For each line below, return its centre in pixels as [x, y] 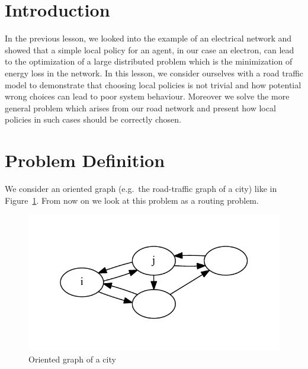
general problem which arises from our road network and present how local [140, 108]
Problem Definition [85, 160]
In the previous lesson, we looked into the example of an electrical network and [148, 38]
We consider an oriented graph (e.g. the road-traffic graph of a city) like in [141, 188]
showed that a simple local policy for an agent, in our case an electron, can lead [150, 49]
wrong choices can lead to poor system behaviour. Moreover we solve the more [147, 96]
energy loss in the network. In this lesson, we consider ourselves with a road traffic [154, 73]
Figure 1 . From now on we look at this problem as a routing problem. [132, 200]
